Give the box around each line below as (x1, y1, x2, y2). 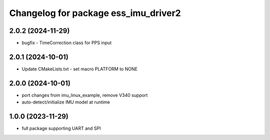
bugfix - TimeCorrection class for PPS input (21, 40, 112, 46)
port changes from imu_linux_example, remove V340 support (21, 92, 148, 98)
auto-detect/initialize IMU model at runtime (21, 99, 110, 105)
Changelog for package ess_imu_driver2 (9, 7, 181, 18)
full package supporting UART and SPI (21, 125, 101, 131)
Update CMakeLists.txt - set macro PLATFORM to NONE (21, 65, 137, 72)
